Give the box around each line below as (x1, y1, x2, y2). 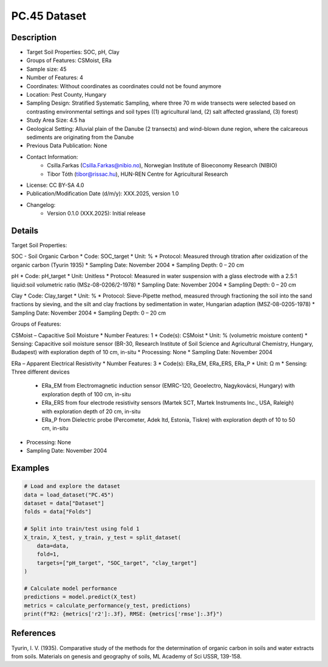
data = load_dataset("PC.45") (24, 491, 114, 498)
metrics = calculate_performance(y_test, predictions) (24, 602, 191, 609)
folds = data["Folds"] (24, 508, 92, 515)
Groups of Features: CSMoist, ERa (26, 57, 112, 64)
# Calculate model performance (24, 585, 118, 592)
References (11, 628, 56, 638)
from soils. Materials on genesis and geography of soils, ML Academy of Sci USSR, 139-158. (11, 652, 242, 660)
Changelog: (26, 201, 56, 208)
